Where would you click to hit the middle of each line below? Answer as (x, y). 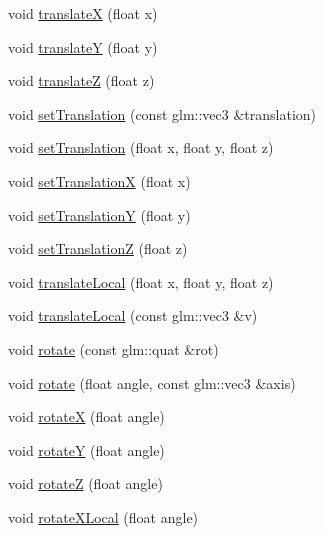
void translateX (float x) (83, 13)
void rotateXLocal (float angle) (103, 516)
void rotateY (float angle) (86, 449)
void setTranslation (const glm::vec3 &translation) (162, 113)
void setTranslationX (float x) (99, 180)
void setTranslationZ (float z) (98, 248)
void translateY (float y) (83, 46)
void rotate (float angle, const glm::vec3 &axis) (152, 382)
